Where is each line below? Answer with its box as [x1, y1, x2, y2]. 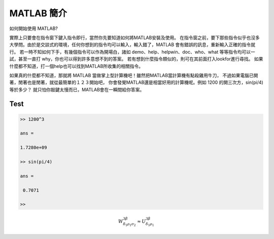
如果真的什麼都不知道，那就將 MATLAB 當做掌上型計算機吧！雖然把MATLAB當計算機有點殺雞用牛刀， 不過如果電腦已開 [9, 72, 258, 78]
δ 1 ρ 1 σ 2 [123, 221, 136, 227]
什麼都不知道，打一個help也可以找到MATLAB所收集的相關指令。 [9, 63, 144, 69]
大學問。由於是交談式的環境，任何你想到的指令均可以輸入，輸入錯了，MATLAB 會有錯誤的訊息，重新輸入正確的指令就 [9, 42, 256, 48]
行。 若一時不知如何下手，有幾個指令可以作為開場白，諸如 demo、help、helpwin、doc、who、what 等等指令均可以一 [9, 49, 256, 55]
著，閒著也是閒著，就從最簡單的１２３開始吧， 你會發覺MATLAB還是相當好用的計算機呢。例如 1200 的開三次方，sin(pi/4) [9, 79, 263, 86]
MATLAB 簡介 [9, 8, 67, 19]
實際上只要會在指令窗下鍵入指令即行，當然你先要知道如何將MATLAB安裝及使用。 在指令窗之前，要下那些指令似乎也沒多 [9, 35, 260, 41]
